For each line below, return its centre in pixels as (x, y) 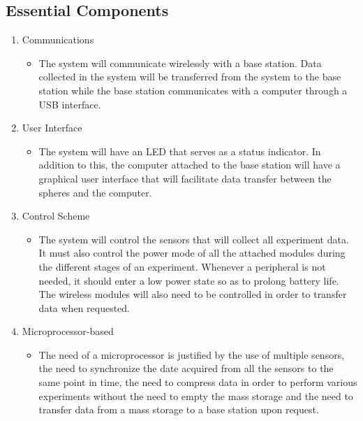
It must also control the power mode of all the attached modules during (192, 253)
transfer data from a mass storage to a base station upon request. (179, 409)
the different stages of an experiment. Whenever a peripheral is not (182, 266)
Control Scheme (56, 216)
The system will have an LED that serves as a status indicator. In (180, 151)
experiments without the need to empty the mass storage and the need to (196, 395)
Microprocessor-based (68, 331)
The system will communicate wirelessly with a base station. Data (180, 63)
